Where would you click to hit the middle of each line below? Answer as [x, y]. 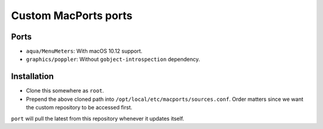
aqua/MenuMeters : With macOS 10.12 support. [84, 51]
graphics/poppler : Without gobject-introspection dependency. [113, 59]
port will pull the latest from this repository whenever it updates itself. [98, 118]
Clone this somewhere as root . [65, 91]
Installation [32, 77]
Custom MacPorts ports [72, 16]
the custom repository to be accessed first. [79, 107]
